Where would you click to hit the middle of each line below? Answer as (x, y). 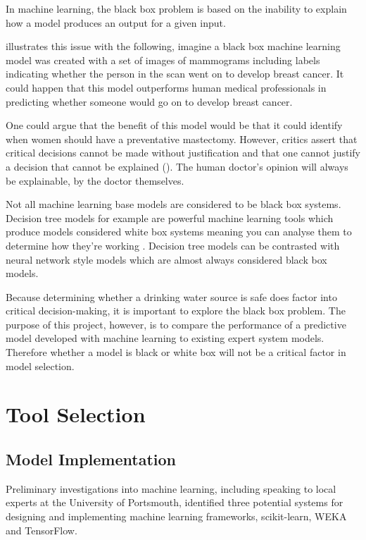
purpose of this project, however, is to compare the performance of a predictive (176, 324)
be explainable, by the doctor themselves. (95, 180)
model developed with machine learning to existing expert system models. (165, 338)
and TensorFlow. (42, 530)
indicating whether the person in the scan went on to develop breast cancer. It (175, 74)
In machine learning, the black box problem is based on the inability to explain (176, 8)
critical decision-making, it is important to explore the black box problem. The (176, 311)
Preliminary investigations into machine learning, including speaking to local (171, 488)
